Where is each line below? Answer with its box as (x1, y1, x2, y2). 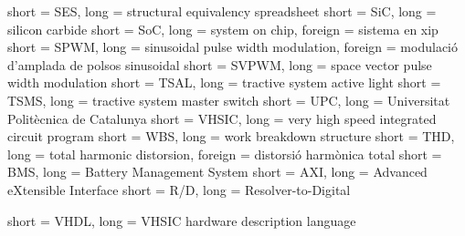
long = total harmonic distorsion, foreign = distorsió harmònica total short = (7, 144, 442, 163)
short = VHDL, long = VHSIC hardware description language (7, 210, 356, 230)
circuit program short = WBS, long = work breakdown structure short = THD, (7, 127, 455, 146)
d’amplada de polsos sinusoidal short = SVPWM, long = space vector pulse (7, 55, 432, 74)
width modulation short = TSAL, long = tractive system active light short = (7, 73, 441, 92)
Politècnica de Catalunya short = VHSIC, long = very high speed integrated (7, 108, 437, 128)
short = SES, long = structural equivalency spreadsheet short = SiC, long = (7, 2, 437, 20)
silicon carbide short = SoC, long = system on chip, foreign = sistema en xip (7, 19, 439, 38)
